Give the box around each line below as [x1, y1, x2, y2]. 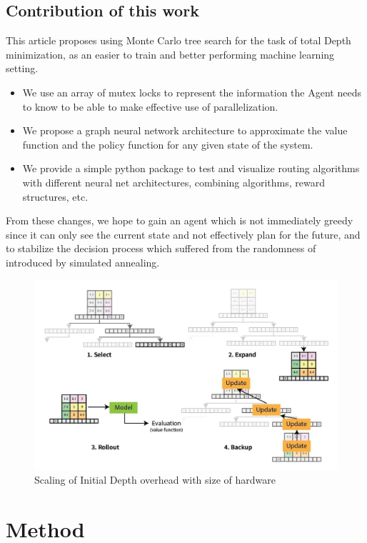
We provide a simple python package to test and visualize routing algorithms [22, 161, 360, 176]
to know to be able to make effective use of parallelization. [22, 99, 278, 114]
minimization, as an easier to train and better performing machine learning [6, 46, 335, 61]
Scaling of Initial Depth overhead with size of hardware [34, 472, 276, 487]
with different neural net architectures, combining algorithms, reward [22, 174, 325, 189]
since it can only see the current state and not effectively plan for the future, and [6, 226, 361, 241]
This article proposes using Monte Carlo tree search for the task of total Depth [6, 33, 351, 48]
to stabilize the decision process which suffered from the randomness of [6, 241, 316, 256]
